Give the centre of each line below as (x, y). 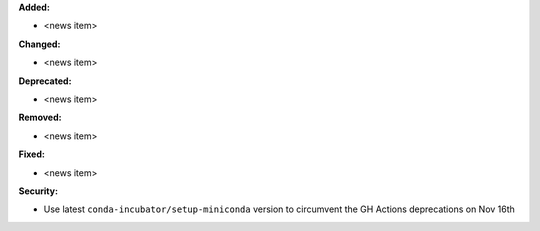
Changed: (39, 44)
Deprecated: (45, 81)
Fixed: (31, 154)
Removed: (40, 117)
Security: (38, 191)
